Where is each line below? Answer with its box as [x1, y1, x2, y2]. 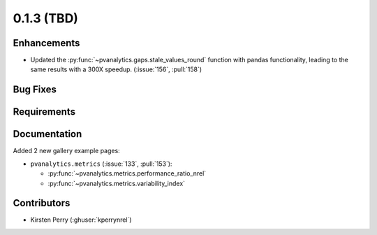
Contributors [13, 197, 71, 209]
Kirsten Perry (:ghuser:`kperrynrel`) [30, 215, 132, 224]
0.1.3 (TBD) [13, 10, 78, 26]
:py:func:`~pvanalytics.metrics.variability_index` [47, 179, 185, 187]
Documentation [13, 128, 82, 140]
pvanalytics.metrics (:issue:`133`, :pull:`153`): [30, 159, 172, 168]
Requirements [13, 106, 76, 118]
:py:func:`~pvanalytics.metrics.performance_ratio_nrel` [47, 169, 207, 178]
